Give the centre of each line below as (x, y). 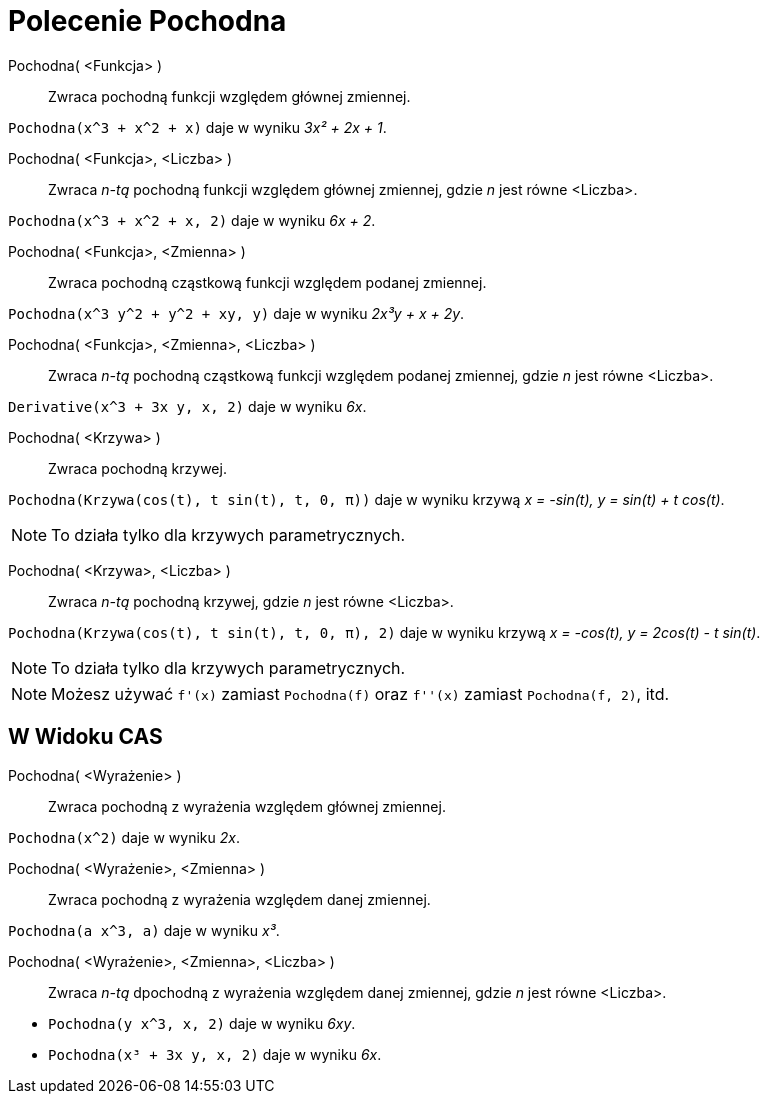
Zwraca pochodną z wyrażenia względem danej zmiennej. (239, 899)
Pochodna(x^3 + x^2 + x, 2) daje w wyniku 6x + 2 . (192, 220)
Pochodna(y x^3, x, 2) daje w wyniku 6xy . (202, 1023)
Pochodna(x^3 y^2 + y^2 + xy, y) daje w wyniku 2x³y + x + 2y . (236, 313)
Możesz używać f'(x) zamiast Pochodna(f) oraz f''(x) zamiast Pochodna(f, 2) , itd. (360, 693)
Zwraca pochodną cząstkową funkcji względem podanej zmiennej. (267, 282)
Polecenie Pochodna (147, 21)
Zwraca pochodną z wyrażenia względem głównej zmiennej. (247, 806)
